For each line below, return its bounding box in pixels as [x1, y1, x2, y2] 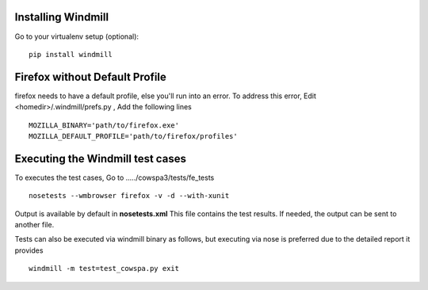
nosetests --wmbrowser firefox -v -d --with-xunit [29, 191, 230, 200]
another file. [14, 220, 55, 230]
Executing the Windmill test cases [14, 151, 186, 166]
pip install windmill [29, 50, 113, 59]
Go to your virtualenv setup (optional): [14, 32, 139, 41]
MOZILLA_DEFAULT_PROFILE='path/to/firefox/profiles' [29, 132, 238, 140]
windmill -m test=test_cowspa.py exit [29, 264, 180, 273]
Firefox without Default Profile [14, 70, 166, 83]
